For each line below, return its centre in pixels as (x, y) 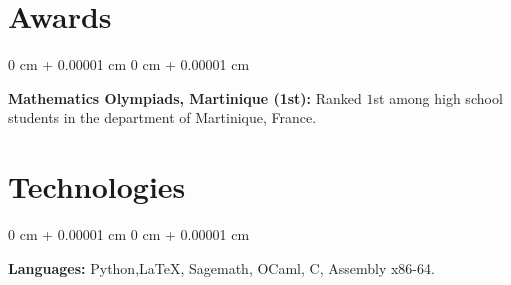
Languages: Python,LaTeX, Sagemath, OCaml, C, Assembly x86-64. (221, 267)
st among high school (438, 97)
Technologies (97, 186)
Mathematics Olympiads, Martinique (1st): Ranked (185, 97)
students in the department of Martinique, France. (162, 117)
